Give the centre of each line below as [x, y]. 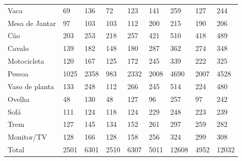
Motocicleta [26, 61]
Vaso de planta [31, 86]
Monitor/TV [28, 137]
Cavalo [18, 48]
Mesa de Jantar [32, 23]
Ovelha [19, 99]
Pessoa [18, 73]
